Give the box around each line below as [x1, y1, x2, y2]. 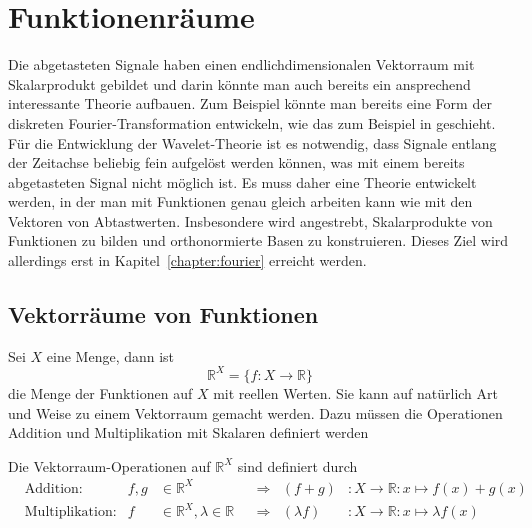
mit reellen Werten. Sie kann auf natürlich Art [213, 382, 498, 403]
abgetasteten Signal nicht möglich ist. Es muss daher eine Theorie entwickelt [8, 171, 477, 192]
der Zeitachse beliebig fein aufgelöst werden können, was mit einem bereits [8, 152, 465, 173]
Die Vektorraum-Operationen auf [8, 455, 211, 476]
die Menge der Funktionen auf [8, 382, 193, 403]
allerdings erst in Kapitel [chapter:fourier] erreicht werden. [8, 250, 367, 271]
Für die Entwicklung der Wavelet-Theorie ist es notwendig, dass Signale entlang [8, 132, 497, 153]
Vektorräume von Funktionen [8, 299, 319, 330]
